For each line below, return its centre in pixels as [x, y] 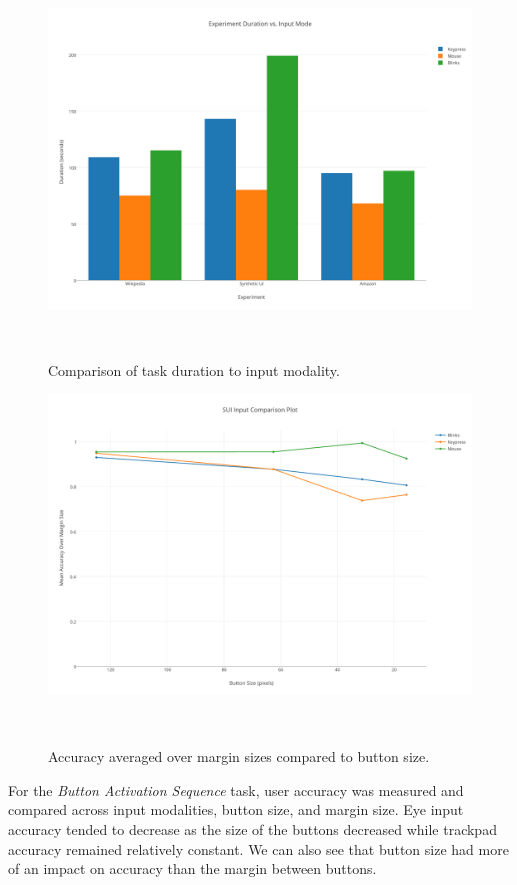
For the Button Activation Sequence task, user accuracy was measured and [236, 789]
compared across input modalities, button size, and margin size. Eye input [236, 809]
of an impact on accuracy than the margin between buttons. [192, 868]
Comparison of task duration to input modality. [194, 369]
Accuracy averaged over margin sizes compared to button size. [239, 756]
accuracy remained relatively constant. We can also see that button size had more [258, 848]
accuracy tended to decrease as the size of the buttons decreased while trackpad [252, 828]
